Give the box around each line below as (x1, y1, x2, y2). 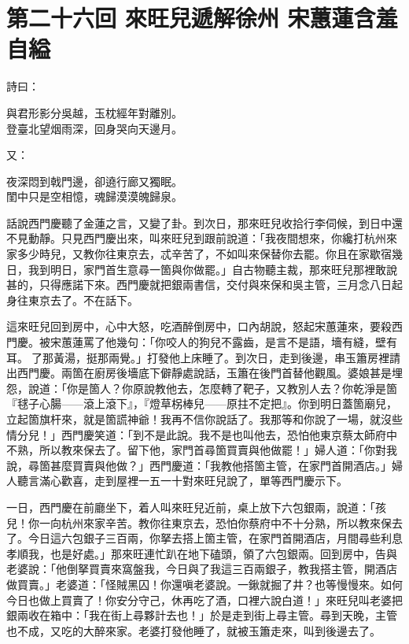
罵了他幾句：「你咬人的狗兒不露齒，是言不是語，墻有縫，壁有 (83, 334, 397, 350)
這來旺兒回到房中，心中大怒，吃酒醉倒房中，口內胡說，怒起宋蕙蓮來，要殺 (6, 318, 392, 335)
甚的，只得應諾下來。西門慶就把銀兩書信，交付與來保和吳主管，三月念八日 (6, 276, 392, 293)
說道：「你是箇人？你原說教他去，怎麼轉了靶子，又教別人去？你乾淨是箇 (28, 379, 397, 396)
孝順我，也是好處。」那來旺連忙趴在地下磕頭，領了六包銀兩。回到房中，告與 (6, 545, 397, 561)
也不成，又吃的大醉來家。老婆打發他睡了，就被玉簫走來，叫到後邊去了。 (6, 622, 381, 638)
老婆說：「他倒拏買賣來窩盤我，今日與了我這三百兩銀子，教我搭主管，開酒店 (6, 561, 397, 577)
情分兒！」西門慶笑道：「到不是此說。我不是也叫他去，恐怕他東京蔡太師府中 (6, 426, 397, 442)
